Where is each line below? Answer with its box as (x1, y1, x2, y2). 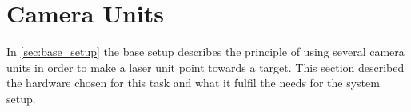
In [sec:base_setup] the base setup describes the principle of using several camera (6, 43, 405, 60)
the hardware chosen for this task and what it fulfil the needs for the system (6, 74, 380, 91)
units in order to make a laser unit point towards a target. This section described (6, 58, 405, 75)
